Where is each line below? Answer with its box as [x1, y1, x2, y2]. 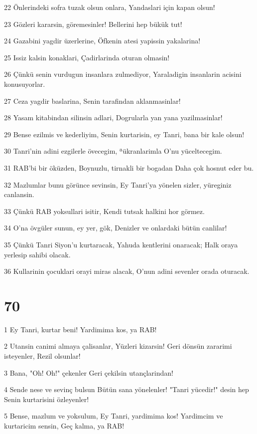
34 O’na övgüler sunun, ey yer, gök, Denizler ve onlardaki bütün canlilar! [4, 222, 227, 233]
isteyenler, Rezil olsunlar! [4, 351, 81, 361]
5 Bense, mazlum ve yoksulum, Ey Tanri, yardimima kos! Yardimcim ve [4, 411, 223, 421]
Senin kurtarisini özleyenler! [4, 394, 89, 404]
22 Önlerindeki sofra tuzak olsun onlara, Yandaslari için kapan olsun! [4, 2, 215, 12]
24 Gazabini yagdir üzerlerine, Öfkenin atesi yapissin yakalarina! [4, 35, 201, 46]
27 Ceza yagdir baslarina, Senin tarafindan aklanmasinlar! [4, 95, 181, 106]
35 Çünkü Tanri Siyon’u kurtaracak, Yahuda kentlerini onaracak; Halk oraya [4, 239, 238, 249]
